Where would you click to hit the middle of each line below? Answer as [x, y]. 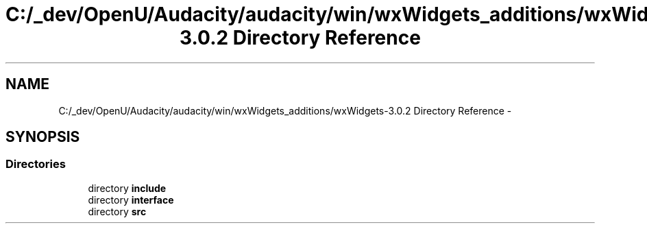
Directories [36, 164]
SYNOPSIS [43, 137]
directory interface [131, 200]
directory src [117, 211]
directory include [127, 188]
